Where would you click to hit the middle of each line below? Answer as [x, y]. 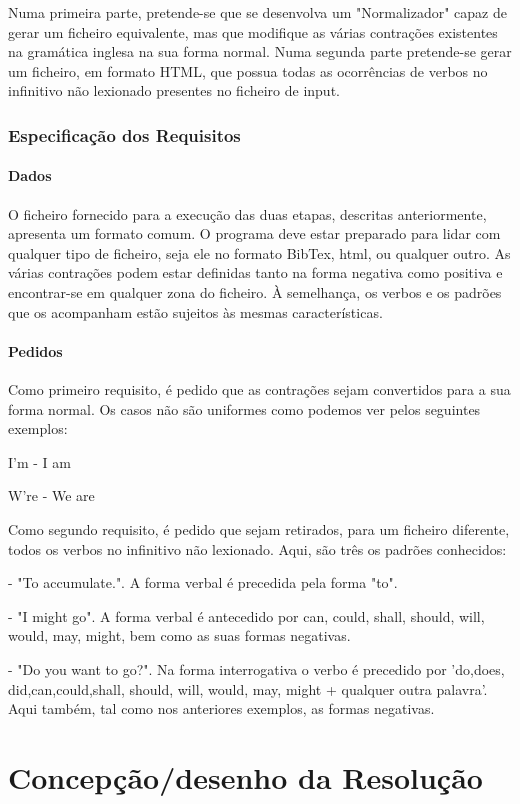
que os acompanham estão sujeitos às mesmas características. [195, 311]
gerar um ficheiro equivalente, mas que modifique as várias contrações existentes [253, 31]
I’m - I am [39, 461]
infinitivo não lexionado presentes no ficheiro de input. [174, 90]
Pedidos [35, 350]
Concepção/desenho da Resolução [245, 776]
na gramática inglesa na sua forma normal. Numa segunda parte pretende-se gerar [260, 51]
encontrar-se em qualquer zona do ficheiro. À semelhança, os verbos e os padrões [255, 291]
